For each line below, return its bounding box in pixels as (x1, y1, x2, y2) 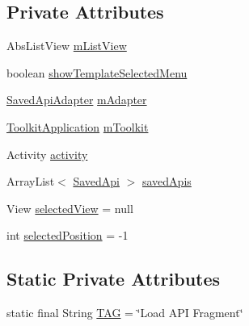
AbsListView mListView (6, 37, 127, 54)
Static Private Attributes (6, 266, 221, 291)
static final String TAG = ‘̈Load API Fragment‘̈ (6, 304, 243, 321)
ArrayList (6, 173, 55, 190)
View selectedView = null (6, 199, 133, 216)
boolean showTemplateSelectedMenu (6, 64, 188, 81)
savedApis (142, 173, 192, 190)
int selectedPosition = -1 (6, 227, 129, 244)
